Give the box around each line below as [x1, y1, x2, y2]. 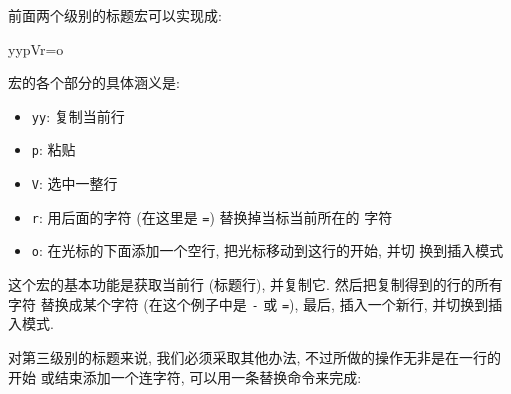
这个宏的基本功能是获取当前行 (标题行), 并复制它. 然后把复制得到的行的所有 [8, 274, 503, 295]
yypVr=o [8, 38, 64, 59]
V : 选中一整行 [31, 173, 118, 194]
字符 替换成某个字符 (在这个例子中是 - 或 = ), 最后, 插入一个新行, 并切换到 [8, 293, 489, 314]
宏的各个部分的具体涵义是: [8, 72, 180, 93]
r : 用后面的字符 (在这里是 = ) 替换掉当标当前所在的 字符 [31, 206, 393, 227]
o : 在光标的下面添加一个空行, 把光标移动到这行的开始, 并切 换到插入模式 [31, 240, 504, 261]
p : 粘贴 [31, 139, 76, 160]
